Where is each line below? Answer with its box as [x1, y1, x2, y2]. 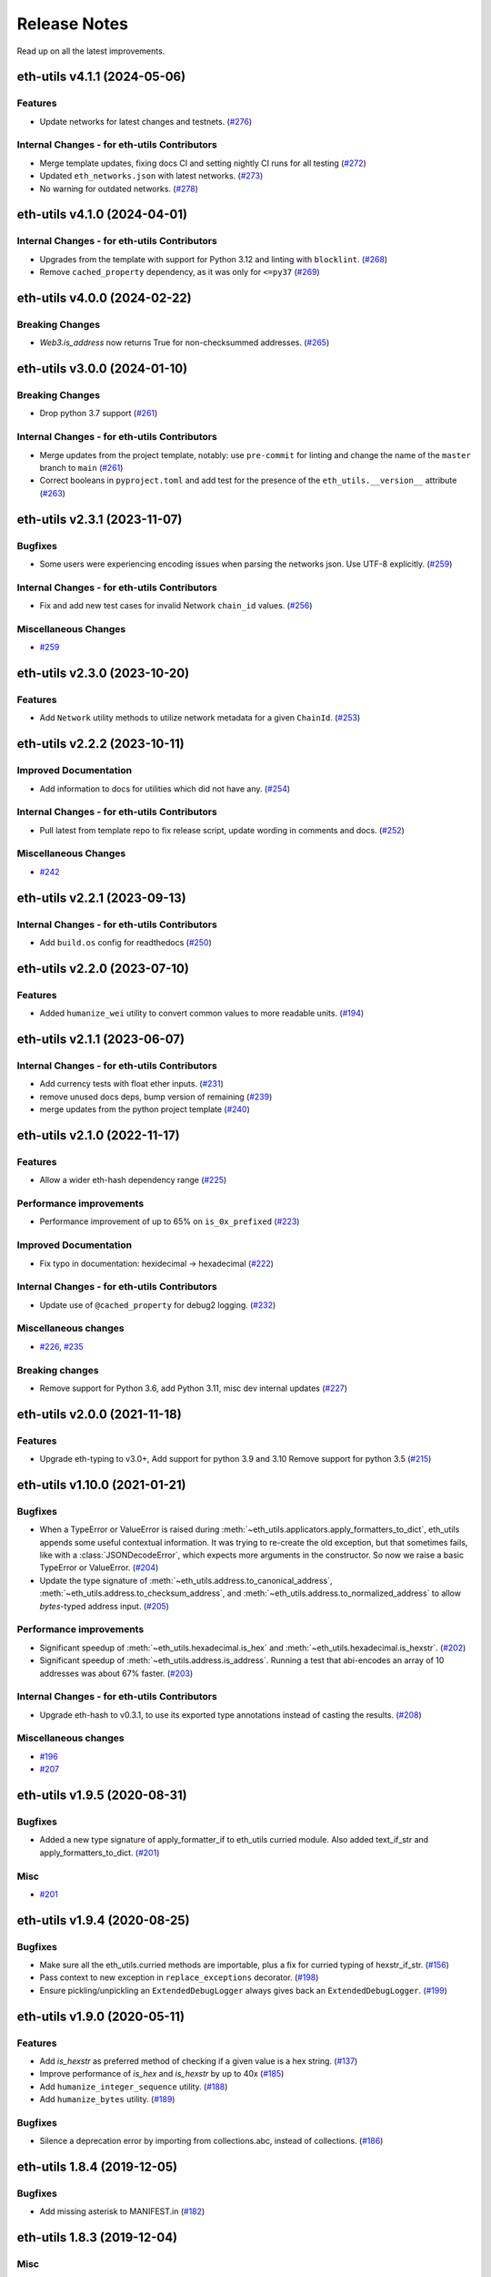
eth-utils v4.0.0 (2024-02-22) [16, 290, 192, 305]
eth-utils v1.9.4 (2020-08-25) [16, 1913, 190, 1928]
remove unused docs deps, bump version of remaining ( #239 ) [39, 1091, 273, 1102]
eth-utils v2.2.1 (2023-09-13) [16, 890, 186, 905]
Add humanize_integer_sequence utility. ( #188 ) [39, 2081, 228, 2092]
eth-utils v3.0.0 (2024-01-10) [16, 361, 188, 377]
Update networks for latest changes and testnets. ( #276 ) [39, 116, 253, 127]
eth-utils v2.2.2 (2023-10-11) [16, 736, 185, 751]
